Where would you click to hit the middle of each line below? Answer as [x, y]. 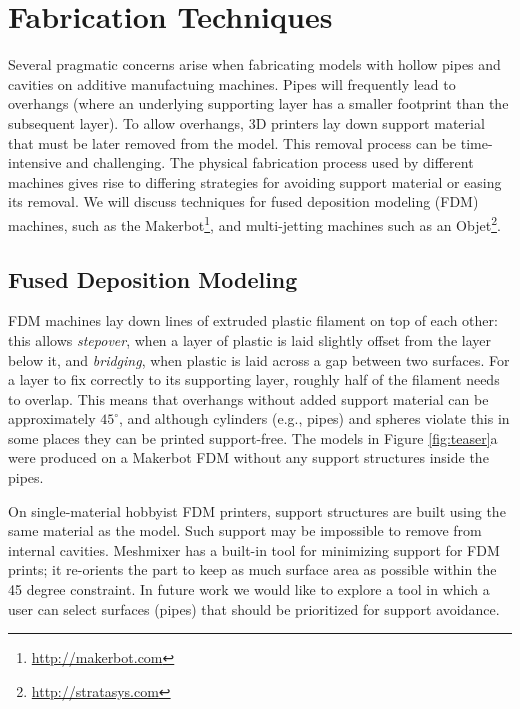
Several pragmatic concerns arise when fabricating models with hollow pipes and [254, 64]
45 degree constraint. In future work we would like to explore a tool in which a [249, 589]
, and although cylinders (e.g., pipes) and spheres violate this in [314, 418]
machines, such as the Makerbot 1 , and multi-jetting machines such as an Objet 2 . [254, 223]
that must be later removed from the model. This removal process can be [232, 142]
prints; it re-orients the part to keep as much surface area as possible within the [252, 569]
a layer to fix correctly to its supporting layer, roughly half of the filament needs [254, 379]
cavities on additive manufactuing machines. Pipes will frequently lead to [232, 83]
